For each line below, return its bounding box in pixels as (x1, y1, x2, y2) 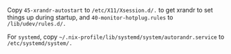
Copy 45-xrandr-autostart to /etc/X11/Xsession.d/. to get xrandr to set (7, 6, 213, 14)
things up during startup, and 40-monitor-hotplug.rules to (7, 13, 174, 21)
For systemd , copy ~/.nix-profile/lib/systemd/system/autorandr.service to (7, 33, 225, 41)
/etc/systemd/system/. (7, 40, 73, 47)
